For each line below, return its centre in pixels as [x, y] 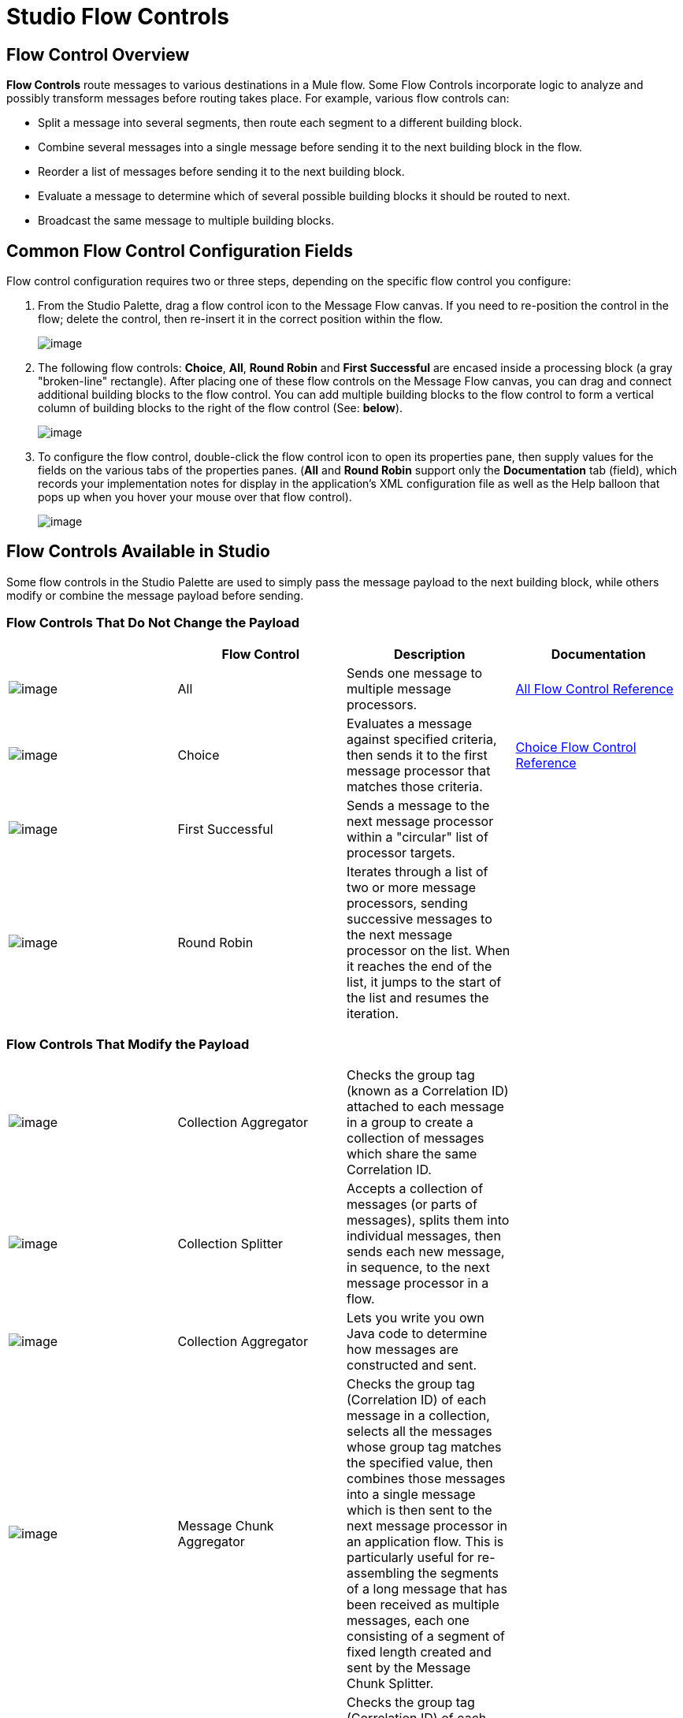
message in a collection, [418, 1416]
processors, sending [407, 903]
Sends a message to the [418, 805]
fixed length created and [419, 1652]
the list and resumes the [418, 997]
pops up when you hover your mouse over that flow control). [195, 497]
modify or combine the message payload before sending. [155, 595]
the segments [458, 1573]
